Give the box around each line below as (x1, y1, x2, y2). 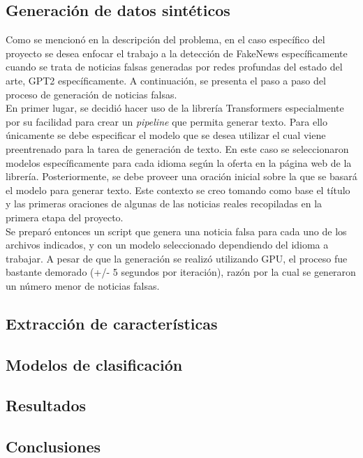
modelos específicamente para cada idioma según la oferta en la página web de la (6, 155, 352, 170)
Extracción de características (6, 312, 218, 334)
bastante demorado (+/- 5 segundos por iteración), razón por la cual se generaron (6, 265, 356, 279)
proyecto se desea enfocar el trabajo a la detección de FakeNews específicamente (6, 45, 348, 60)
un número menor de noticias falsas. (6, 278, 160, 293)
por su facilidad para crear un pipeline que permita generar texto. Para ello (6, 114, 327, 128)
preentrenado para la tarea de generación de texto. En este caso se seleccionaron (6, 141, 349, 156)
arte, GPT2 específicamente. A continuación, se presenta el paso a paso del (6, 73, 326, 87)
